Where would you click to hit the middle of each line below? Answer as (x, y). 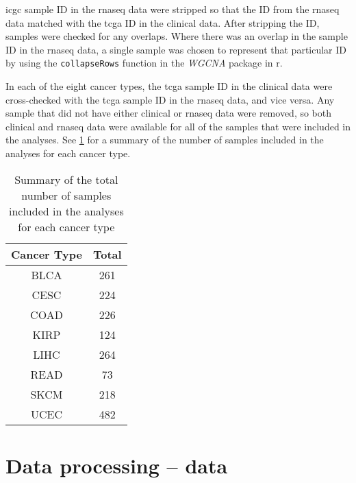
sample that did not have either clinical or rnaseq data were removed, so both (169, 113)
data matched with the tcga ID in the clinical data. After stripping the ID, (163, 22)
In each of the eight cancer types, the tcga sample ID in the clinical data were (169, 86)
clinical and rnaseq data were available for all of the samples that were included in (178, 126)
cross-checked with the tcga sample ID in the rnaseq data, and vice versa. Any (170, 99)
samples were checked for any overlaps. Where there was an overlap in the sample (177, 36)
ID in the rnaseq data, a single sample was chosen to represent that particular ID (176, 49)
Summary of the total (66, 179)
